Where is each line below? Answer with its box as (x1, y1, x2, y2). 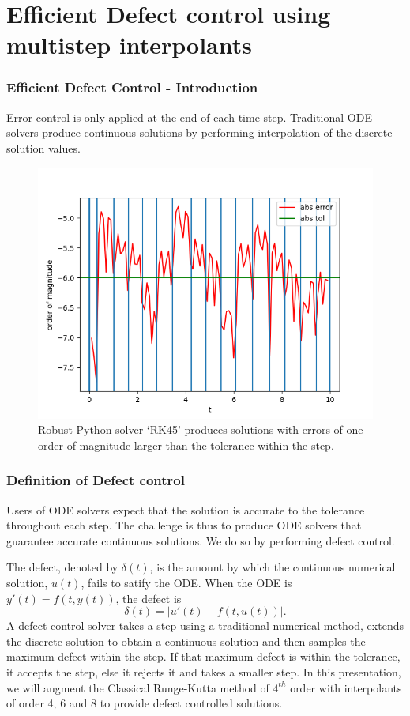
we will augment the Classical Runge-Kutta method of (6, 679, 269, 695)
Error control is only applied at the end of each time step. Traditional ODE (6, 108, 372, 125)
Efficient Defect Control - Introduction (6, 77, 258, 97)
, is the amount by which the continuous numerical (149, 559, 396, 575)
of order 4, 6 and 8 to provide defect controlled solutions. (6, 695, 283, 711)
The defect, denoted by (6, 559, 118, 575)
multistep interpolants (6, 28, 252, 61)
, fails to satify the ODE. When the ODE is (81, 574, 292, 590)
